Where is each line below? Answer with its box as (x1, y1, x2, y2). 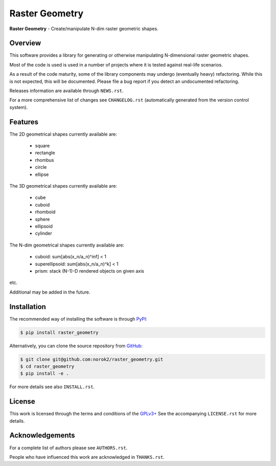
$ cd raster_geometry (20, 363, 75, 369)
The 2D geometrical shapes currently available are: (9, 131, 118, 137)
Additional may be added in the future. (9, 289, 90, 295)
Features (9, 118, 38, 126)
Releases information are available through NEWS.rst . (9, 87, 124, 94)
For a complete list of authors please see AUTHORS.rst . (9, 445, 128, 451)
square (35, 143, 50, 149)
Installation (9, 302, 46, 311)
